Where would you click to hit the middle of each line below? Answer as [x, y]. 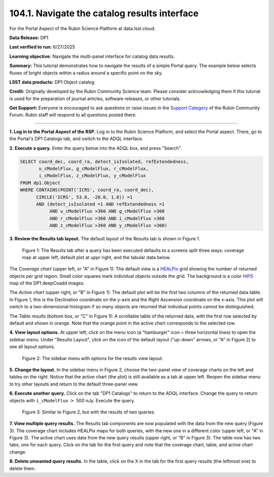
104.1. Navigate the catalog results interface [104, 13]
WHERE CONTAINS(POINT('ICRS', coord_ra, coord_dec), [87, 190]
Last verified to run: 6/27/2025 [42, 47]
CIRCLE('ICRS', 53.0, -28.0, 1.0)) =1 [84, 197]
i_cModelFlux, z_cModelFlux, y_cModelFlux [92, 176]
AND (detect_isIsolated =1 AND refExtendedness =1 [100, 204]
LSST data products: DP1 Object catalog [52, 82]
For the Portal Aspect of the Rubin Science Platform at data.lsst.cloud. [82, 28]
